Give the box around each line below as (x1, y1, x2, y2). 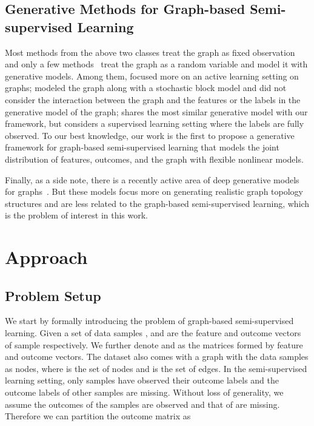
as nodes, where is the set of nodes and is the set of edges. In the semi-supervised (5, 362, 307, 374)
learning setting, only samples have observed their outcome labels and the (5, 374, 279, 387)
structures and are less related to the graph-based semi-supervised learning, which (5, 197, 310, 209)
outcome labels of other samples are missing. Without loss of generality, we (5, 386, 284, 399)
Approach (5, 245, 88, 269)
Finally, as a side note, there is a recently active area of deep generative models (5, 173, 299, 186)
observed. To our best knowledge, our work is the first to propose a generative (5, 129, 295, 141)
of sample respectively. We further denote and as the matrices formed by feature (5, 338, 303, 351)
